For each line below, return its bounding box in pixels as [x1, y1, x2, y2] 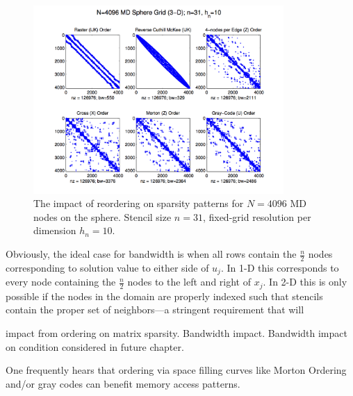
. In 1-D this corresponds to [220, 260, 339, 274]
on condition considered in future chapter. [6, 339, 184, 354]
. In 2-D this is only [263, 274, 347, 289]
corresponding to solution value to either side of [6, 260, 209, 274]
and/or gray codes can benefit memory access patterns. [6, 376, 240, 390]
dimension [33, 223, 76, 238]
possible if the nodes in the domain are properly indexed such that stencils [6, 288, 323, 303]
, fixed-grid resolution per [202, 209, 311, 224]
